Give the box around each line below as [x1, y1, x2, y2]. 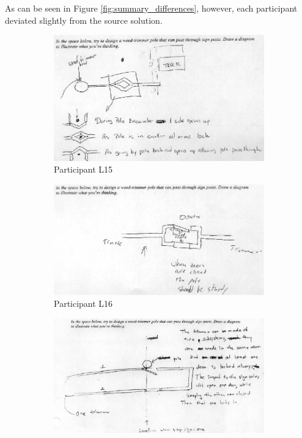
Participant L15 [54, 163, 113, 176]
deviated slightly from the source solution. [5, 13, 163, 26]
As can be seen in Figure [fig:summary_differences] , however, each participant [5, 2, 298, 14]
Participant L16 [54, 297, 113, 310]
